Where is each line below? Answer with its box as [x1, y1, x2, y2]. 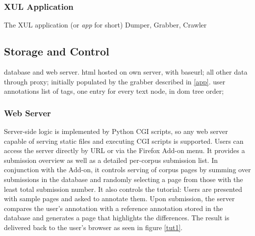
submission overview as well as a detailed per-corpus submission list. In [4, 155, 218, 165]
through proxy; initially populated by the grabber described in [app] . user [4, 76, 226, 86]
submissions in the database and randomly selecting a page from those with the [4, 174, 243, 184]
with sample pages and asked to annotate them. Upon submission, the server [4, 193, 235, 204]
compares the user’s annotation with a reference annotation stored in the [4, 203, 223, 213]
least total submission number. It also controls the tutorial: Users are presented [4, 184, 242, 194]
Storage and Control [4, 44, 109, 59]
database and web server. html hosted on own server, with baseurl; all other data [4, 67, 248, 77]
